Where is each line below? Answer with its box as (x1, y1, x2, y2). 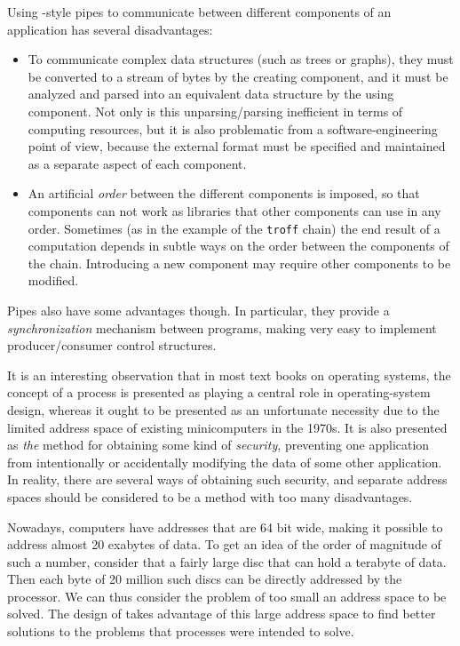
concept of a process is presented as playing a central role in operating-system (7, 383, 431, 402)
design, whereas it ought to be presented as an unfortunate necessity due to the (7, 400, 440, 419)
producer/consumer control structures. (7, 336, 217, 355)
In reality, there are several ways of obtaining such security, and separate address (7, 470, 448, 489)
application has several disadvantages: (7, 20, 213, 38)
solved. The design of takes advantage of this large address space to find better (7, 604, 436, 623)
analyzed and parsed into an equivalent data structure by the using (28, 84, 394, 103)
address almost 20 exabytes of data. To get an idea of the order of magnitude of (7, 535, 441, 554)
